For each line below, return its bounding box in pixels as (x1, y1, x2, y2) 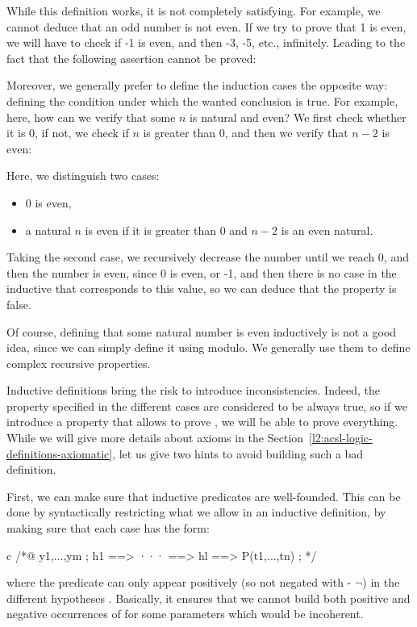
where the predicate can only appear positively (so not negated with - (6, 574, 352, 591)
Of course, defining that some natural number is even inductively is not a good (6, 323, 397, 340)
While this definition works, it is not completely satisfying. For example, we (6, 2, 381, 19)
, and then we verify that (224, 124, 348, 141)
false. (6, 295, 31, 312)
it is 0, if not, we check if (6, 124, 129, 141)
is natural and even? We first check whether (190, 108, 407, 125)
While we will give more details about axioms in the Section (6, 429, 304, 446)
